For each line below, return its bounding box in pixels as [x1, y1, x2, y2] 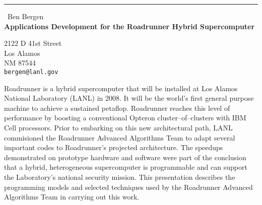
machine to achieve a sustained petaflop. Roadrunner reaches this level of [4, 102, 230, 113]
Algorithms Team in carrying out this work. [4, 191, 140, 202]
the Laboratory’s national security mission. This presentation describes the [4, 171, 235, 182]
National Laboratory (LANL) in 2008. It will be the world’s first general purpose [4, 93, 254, 103]
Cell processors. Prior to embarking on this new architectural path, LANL [4, 122, 233, 132]
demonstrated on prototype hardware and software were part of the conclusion [4, 152, 246, 162]
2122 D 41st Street [4, 38, 62, 48]
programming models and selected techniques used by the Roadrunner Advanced [4, 181, 253, 192]
